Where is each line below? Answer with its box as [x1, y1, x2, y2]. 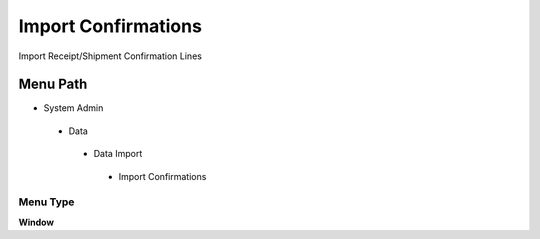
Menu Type [18, 195, 75, 209]
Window [18, 216, 55, 228]
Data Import [93, 148, 143, 160]
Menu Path [18, 76, 88, 93]
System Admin [43, 102, 104, 114]
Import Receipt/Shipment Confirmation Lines [18, 50, 202, 62]
